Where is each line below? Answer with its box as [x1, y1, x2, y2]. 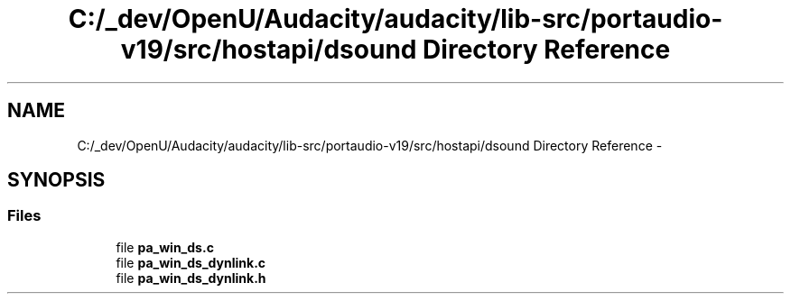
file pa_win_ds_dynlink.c [116, 254, 266, 270]
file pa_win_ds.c [116, 239, 214, 255]
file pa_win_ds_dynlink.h [116, 269, 266, 286]
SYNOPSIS [7, 169, 106, 192]
